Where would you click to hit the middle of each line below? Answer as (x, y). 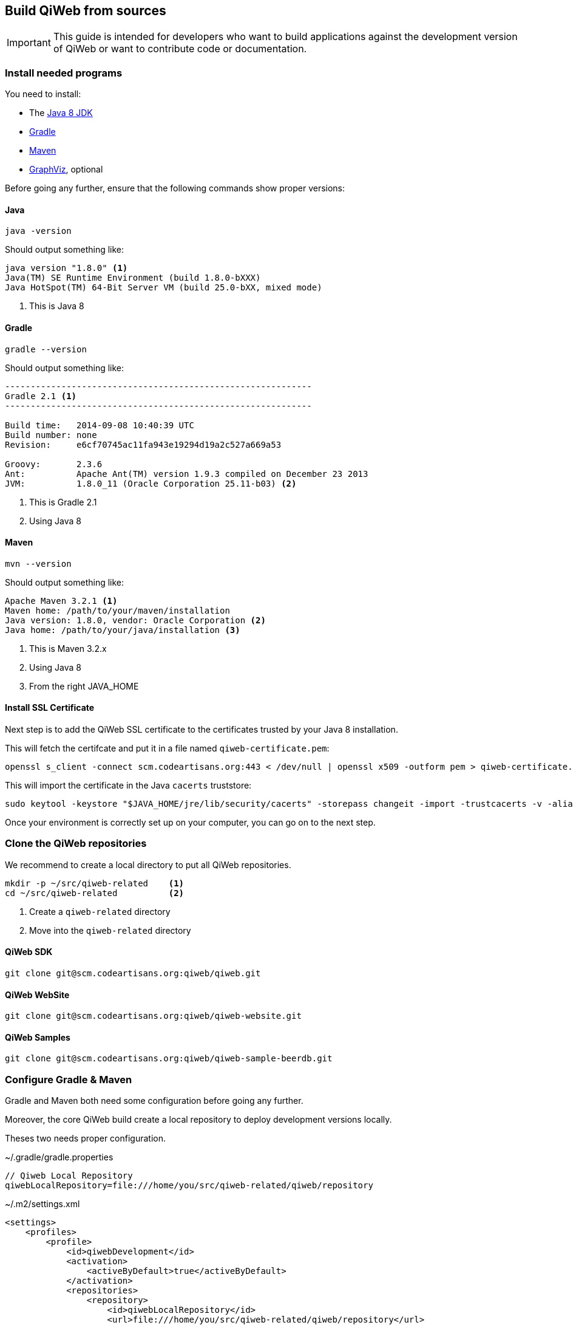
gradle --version (46, 349)
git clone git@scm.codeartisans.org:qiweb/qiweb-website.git (153, 1016)
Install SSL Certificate (50, 708)
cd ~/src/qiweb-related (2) (95, 893)
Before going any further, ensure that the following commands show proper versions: (175, 188)
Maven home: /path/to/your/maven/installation (117, 610)
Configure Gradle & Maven (69, 1079)
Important (29, 43)
